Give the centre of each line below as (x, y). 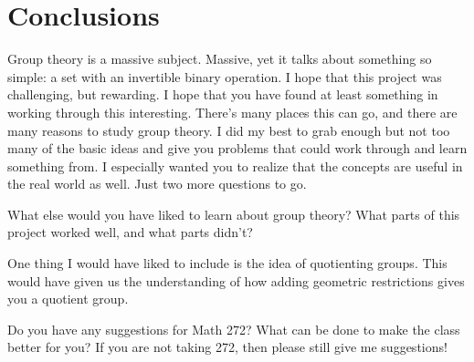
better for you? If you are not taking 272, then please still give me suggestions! (227, 347)
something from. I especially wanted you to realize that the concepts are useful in (235, 165)
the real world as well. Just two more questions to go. (157, 184)
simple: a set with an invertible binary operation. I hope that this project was (225, 76)
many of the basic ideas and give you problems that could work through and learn (237, 148)
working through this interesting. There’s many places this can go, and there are (232, 112)
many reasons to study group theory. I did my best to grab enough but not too (229, 130)
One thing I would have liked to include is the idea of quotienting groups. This (227, 263)
